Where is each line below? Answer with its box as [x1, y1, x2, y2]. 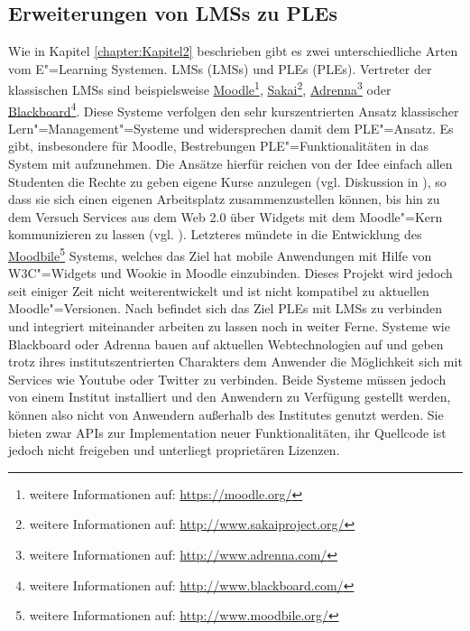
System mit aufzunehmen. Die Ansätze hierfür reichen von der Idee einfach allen [8, 154, 453, 173]
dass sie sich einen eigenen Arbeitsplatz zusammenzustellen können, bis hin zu [8, 190, 440, 209]
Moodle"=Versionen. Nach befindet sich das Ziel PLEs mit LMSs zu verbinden [8, 299, 442, 318]
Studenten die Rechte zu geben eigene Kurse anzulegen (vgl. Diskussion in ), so [8, 172, 447, 190]
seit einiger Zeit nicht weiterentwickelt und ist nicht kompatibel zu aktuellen [8, 281, 429, 300]
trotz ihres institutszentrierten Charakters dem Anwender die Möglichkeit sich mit [8, 352, 463, 371]
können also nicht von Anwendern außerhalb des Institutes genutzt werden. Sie [8, 405, 444, 424]
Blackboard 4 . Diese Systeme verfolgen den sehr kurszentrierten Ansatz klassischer [8, 98, 459, 120]
